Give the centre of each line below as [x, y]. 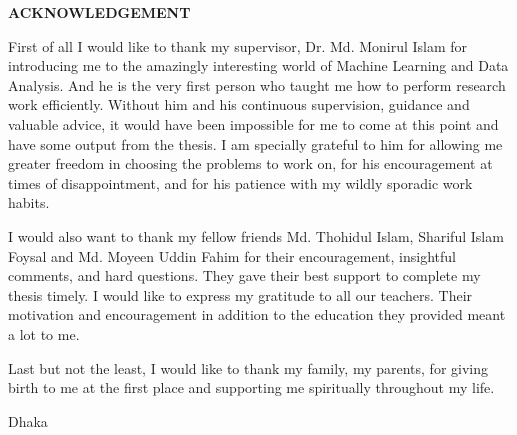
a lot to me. [44, 333]
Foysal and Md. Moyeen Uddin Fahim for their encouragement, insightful [232, 255]
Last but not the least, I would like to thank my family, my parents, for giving [248, 367]
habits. [29, 202]
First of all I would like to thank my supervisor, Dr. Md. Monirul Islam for [238, 45]
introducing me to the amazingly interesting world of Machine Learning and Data [258, 65]
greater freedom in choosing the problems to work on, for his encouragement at [250, 163]
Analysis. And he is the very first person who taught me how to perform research [257, 84]
